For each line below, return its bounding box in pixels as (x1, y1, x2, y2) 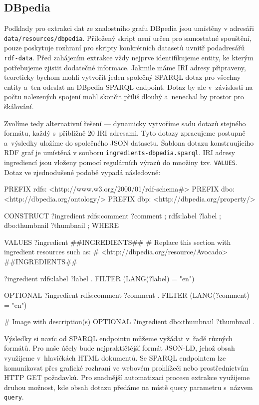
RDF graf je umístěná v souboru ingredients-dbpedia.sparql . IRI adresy (4, 147, 235, 158)
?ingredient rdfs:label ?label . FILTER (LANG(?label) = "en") (4, 273, 195, 283)
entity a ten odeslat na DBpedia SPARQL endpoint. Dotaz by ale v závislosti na (4, 81, 253, 92)
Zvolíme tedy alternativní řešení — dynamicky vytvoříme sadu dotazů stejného (4, 118, 246, 128)
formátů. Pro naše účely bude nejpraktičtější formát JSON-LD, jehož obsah (4, 343, 235, 353)
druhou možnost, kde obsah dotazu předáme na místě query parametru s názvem (4, 382, 253, 392)
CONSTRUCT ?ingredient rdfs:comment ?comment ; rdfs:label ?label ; (4, 210, 221, 220)
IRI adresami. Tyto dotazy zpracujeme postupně (97, 128, 246, 138)
